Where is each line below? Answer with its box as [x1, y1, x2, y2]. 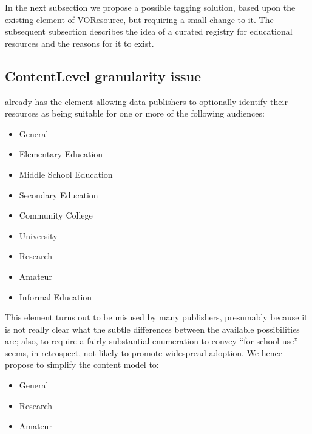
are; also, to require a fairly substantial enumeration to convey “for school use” [5, 334, 298, 347]
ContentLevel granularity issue [5, 66, 202, 85]
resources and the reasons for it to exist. [5, 36, 154, 49]
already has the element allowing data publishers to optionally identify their [5, 95, 288, 107]
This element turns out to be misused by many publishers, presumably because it [5, 311, 308, 324]
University [19, 229, 58, 242]
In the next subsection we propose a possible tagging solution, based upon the [5, 1, 296, 13]
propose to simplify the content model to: [5, 358, 159, 371]
